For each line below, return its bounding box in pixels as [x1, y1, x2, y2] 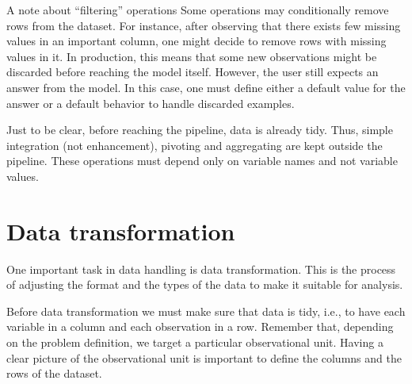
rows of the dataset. [6, 365, 102, 382]
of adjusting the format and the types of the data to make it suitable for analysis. [6, 276, 403, 293]
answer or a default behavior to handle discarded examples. [6, 94, 295, 111]
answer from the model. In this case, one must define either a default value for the [6, 79, 406, 95]
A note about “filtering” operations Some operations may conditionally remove [6, 2, 389, 17]
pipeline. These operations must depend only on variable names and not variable [6, 152, 398, 169]
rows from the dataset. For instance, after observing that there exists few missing [6, 17, 401, 33]
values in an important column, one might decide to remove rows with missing [6, 33, 387, 49]
